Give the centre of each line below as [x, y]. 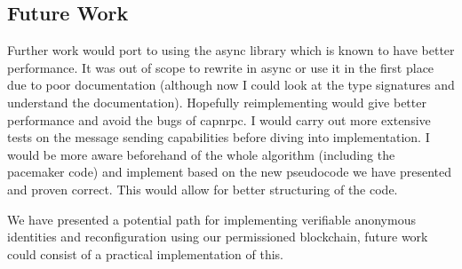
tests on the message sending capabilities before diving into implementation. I [219, 137]
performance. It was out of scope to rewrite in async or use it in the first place [221, 67]
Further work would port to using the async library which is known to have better [231, 50]
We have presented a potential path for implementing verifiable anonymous [211, 219]
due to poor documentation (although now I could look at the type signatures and [231, 85]
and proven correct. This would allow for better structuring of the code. [203, 189]
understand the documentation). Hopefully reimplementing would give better [217, 102]
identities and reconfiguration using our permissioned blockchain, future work [218, 237]
